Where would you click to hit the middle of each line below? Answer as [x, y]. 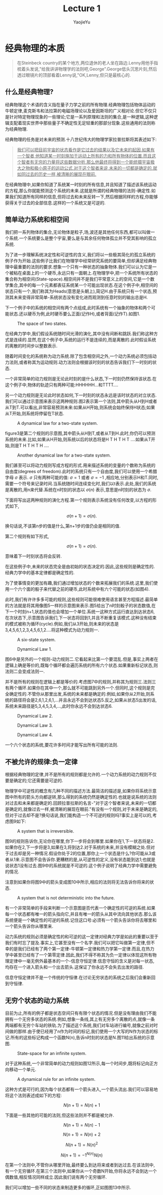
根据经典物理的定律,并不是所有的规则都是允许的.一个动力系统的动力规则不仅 [81, 775]
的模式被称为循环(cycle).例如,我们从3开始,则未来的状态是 [62, 624]
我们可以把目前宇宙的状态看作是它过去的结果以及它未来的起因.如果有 [86, 150]
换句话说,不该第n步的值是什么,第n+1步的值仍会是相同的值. [63, 526]
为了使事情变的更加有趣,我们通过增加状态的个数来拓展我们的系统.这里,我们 [80, 583]
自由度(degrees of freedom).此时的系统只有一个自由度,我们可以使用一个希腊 [81, 472]
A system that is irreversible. [46, 831]
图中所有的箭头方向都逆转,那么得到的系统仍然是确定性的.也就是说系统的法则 [81, 797]
